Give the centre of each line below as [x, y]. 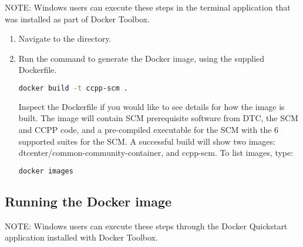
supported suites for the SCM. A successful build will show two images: [147, 141]
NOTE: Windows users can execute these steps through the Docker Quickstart [146, 226]
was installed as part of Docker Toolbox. [78, 19]
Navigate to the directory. [65, 39]
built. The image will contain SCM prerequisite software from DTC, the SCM [158, 118]
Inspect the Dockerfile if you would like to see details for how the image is [151, 106]
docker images [46, 171]
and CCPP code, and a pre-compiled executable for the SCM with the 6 [149, 130]
